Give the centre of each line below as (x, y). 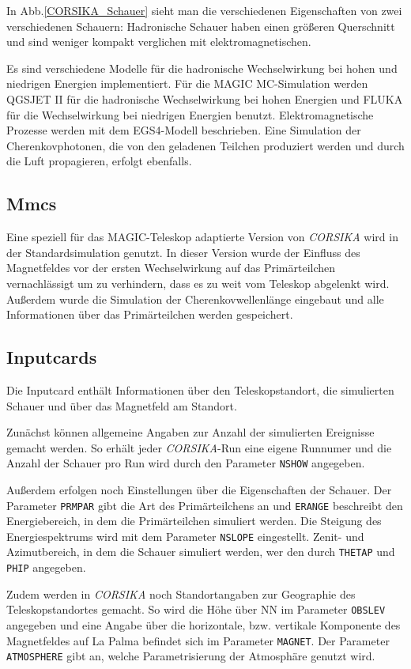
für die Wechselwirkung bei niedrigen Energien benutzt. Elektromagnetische (190, 114)
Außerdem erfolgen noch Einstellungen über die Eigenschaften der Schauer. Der (199, 489)
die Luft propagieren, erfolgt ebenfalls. (99, 161)
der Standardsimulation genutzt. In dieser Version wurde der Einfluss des (183, 252)
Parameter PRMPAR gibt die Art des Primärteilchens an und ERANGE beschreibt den (205, 505)
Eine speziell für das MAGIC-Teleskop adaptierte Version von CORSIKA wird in (202, 237)
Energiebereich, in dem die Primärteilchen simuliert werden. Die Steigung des (194, 521)
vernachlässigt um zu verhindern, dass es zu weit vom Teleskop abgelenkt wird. (198, 283)
